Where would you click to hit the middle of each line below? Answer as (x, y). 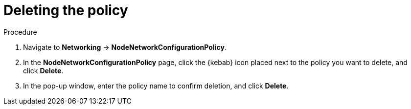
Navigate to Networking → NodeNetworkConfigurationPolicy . (125, 47)
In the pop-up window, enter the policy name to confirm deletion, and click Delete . (156, 86)
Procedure (20, 32)
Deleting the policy (66, 10)
